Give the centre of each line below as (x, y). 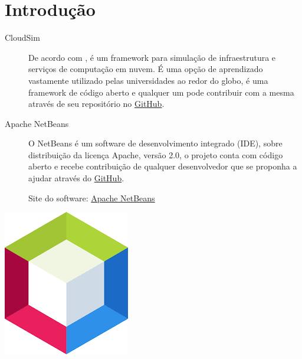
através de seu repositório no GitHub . (96, 104)
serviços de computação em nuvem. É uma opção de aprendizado (146, 69)
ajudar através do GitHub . (76, 178)
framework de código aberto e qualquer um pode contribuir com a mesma (161, 92)
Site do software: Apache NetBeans (92, 198)
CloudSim (22, 37)
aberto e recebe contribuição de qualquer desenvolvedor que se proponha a (163, 166)
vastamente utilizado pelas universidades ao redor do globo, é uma (148, 80)
